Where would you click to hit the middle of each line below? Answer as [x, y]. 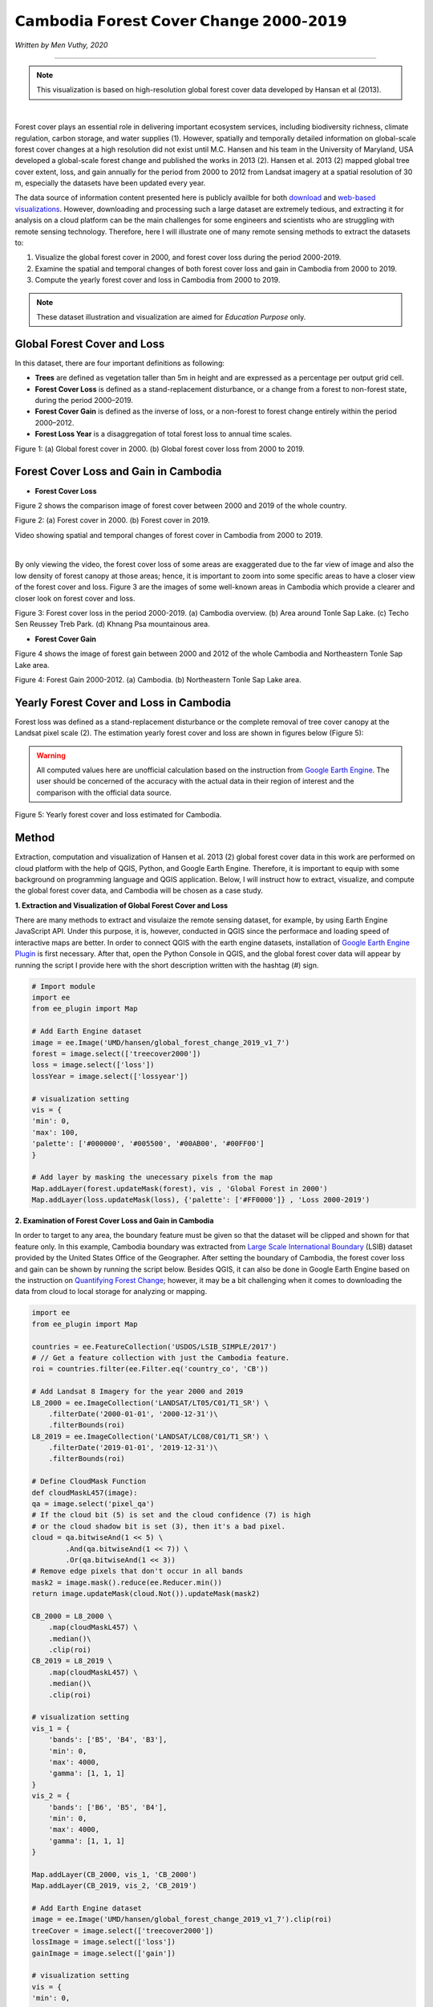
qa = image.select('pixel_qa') [93, 1504]
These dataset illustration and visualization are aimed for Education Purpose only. [171, 316]
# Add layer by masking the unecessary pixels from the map [152, 1177]
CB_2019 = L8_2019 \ [72, 1661]
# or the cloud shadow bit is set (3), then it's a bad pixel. [159, 1526]
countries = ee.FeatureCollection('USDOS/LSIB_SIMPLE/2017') [154, 1346]
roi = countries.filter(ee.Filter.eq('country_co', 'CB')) [150, 1369]
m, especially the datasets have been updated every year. [110, 183]
